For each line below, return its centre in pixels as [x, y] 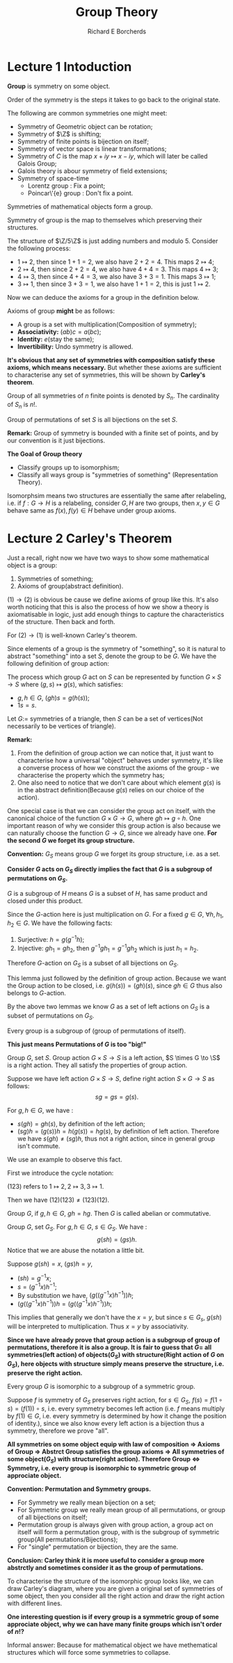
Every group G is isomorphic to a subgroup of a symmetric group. [101, 1386]
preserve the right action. [45, 1373]
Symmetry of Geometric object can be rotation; [85, 127]
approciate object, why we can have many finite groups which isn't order [115, 1624]
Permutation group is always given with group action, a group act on [115, 1525]
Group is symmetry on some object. [59, 86]
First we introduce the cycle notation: [61, 1173]
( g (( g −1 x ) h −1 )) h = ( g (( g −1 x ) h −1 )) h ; [65, 1303]
